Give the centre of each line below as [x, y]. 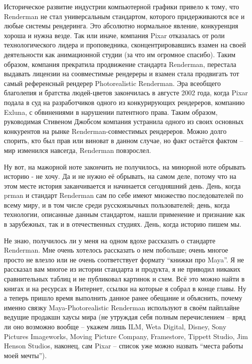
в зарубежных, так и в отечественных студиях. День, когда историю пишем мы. [123, 224]
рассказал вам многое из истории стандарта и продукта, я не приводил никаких [122, 269]
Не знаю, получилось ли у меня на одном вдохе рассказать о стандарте [110, 240]
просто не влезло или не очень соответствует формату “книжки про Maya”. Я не [124, 259]
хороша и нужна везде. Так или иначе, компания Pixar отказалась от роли [115, 35]
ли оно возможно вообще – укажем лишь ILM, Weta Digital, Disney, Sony [115, 326]
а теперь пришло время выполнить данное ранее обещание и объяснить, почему [123, 298]
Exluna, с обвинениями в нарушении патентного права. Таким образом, [111, 112]
